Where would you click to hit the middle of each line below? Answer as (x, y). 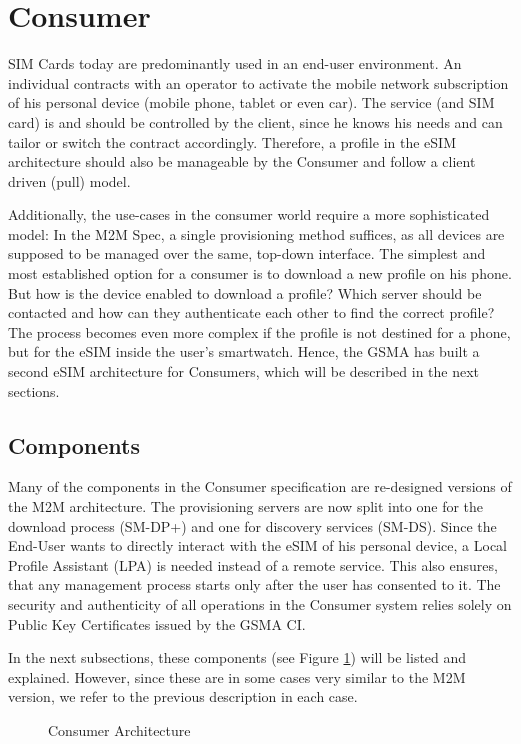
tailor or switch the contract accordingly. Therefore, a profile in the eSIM (232, 141)
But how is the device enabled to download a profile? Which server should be (245, 292)
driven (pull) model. (69, 180)
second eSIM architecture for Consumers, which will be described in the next (244, 371)
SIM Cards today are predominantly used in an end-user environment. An (235, 63)
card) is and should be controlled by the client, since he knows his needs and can (255, 121)
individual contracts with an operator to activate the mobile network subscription (258, 82)
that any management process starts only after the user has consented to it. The (254, 584)
